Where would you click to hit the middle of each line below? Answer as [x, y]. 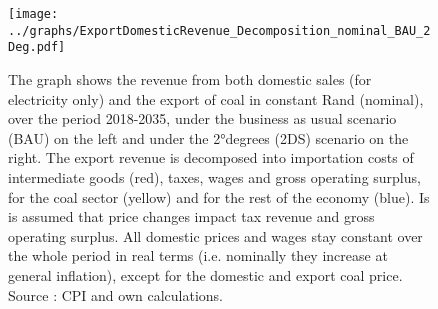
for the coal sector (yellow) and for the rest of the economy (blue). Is [219, 196]
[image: [33, 14]
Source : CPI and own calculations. [115, 294]
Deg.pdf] [37, 47]
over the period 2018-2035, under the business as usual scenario [202, 118]
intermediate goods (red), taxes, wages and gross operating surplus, [214, 176]
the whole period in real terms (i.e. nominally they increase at [198, 255]
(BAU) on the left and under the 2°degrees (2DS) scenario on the [208, 137]
